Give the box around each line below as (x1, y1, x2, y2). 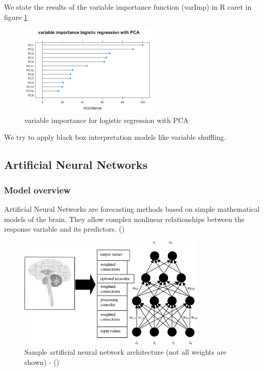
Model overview (4, 183, 71, 196)
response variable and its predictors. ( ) (4, 224, 125, 234)
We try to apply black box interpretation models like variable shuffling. (4, 132, 226, 142)
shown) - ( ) (24, 356, 60, 367)
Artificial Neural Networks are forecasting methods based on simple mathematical (4, 203, 260, 214)
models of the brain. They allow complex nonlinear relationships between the (4, 213, 245, 224)
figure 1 (4, 11, 28, 22)
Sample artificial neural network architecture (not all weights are (24, 347, 227, 357)
